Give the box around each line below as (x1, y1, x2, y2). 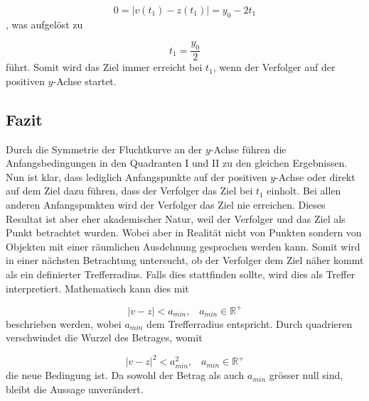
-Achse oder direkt (275, 169, 355, 184)
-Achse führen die (210, 141, 287, 156)
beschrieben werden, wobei (6, 316, 122, 331)
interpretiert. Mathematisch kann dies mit (6, 280, 189, 295)
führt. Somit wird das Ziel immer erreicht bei (6, 60, 203, 75)
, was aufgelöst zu (6, 16, 83, 31)
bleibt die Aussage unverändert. (6, 382, 144, 397)
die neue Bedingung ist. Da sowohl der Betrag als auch (6, 368, 245, 383)
